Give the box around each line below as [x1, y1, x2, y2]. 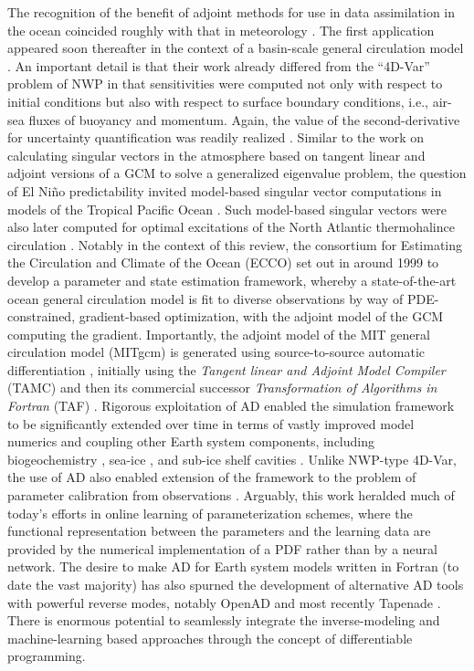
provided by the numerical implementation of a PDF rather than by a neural [7, 539, 437, 558]
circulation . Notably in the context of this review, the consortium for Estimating [7, 235, 463, 254]
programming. [7, 646, 86, 666]
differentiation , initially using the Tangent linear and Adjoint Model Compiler [7, 360, 446, 379]
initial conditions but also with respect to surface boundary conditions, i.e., [7, 91, 429, 110]
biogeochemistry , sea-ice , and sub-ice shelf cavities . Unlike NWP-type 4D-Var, [7, 449, 457, 468]
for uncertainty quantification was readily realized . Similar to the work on [7, 128, 425, 147]
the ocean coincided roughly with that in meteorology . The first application [7, 20, 435, 39]
